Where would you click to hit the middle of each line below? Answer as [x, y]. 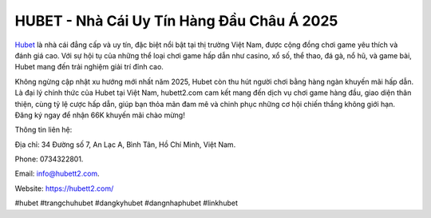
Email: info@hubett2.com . [57, 174]
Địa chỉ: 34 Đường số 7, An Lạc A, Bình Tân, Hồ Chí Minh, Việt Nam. [125, 145]
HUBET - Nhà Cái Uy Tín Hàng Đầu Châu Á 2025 [176, 21]
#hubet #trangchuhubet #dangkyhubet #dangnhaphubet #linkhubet [127, 203]
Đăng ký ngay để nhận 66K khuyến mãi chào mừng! [100, 115]
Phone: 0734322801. [49, 159]
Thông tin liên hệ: [43, 130]
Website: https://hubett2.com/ [64, 188]
